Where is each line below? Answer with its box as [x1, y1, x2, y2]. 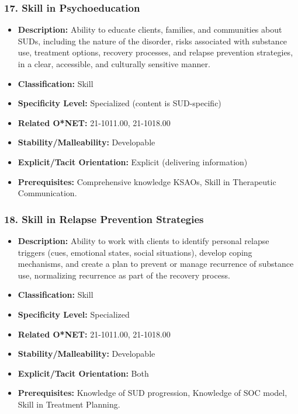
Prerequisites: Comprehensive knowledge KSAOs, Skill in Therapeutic [18, 175, 276, 187]
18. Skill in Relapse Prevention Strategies [4, 211, 204, 226]
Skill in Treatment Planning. [18, 398, 120, 410]
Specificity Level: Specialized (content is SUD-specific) [18, 97, 221, 109]
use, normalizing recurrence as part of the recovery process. [18, 269, 230, 281]
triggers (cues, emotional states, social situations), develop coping [18, 246, 252, 258]
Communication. [18, 187, 77, 199]
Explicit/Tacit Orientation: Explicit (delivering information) [18, 155, 248, 168]
